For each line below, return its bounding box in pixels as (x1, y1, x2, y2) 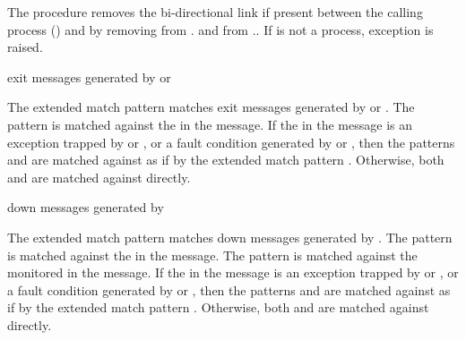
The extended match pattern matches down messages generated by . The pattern (7, 227, 453, 246)
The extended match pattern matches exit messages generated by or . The (7, 98, 415, 116)
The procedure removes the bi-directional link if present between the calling (7, 3, 423, 21)
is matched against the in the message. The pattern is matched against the (7, 245, 418, 264)
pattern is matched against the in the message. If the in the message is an (7, 115, 413, 133)
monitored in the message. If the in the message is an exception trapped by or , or (7, 263, 459, 282)
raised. (7, 38, 43, 56)
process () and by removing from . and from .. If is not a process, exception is (7, 20, 434, 38)
